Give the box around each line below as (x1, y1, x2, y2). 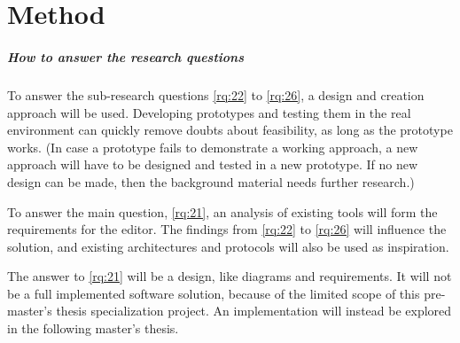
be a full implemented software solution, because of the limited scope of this (7, 284, 420, 302)
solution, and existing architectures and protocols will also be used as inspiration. (7, 237, 449, 255)
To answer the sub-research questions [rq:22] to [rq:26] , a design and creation (7, 85, 425, 104)
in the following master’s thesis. (7, 319, 179, 338)
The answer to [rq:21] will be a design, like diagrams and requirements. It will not (7, 267, 452, 285)
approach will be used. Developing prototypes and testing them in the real (7, 103, 411, 121)
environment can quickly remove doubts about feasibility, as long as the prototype (7, 121, 453, 139)
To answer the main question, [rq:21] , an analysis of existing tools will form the (7, 202, 438, 221)
